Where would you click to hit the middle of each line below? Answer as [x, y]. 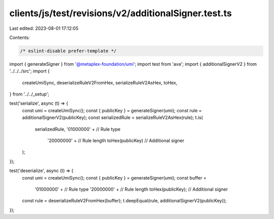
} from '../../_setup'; [29, 94]
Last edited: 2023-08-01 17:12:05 [44, 28]
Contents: [20, 37]
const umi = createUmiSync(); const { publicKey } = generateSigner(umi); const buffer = [114, 178]
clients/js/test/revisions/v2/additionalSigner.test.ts [121, 13]
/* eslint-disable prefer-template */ [68, 51]
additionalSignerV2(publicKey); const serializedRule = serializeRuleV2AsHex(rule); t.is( [112, 118]
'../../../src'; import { [30, 71]
